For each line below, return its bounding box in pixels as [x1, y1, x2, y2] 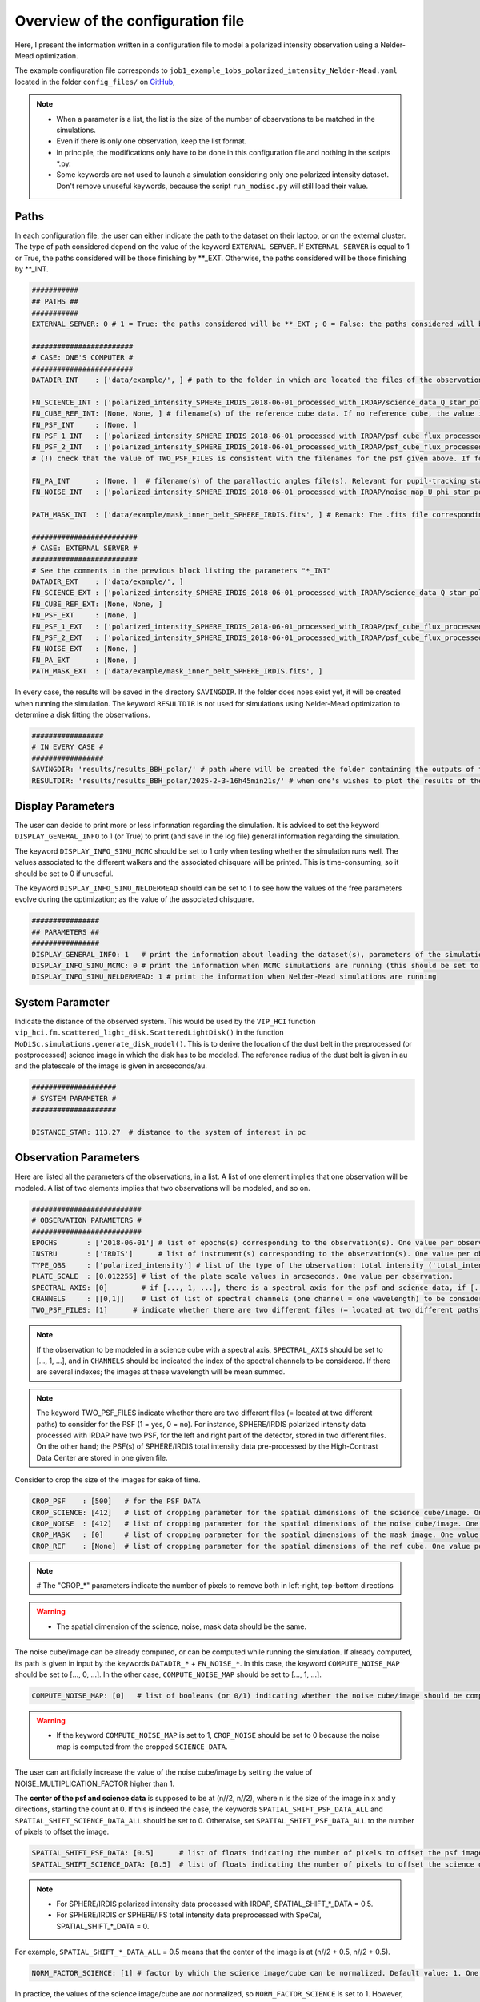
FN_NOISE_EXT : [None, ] [31, 645, 138, 653]
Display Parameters [14, 799, 115, 813]
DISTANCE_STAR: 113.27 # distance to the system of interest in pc [31, 1128, 306, 1136]
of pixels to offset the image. [14, 1827, 110, 1837]
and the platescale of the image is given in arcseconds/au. [14, 1061, 208, 1071]
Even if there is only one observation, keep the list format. [56, 136, 247, 146]
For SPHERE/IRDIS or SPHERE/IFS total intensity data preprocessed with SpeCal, [56, 1910, 322, 1920]
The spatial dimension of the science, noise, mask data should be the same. [56, 1622, 307, 1631]
